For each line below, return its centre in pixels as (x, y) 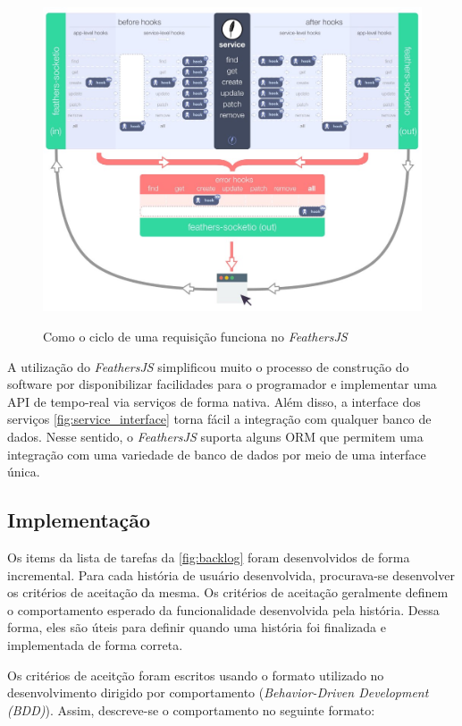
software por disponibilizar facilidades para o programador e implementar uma (222, 384)
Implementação (79, 520)
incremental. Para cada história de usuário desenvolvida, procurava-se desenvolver (231, 574)
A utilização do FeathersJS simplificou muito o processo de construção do (208, 366)
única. (24, 472)
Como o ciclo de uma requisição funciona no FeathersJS (195, 337)
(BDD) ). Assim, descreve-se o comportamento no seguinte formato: (191, 709)
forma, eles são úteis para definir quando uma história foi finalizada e (197, 627)
